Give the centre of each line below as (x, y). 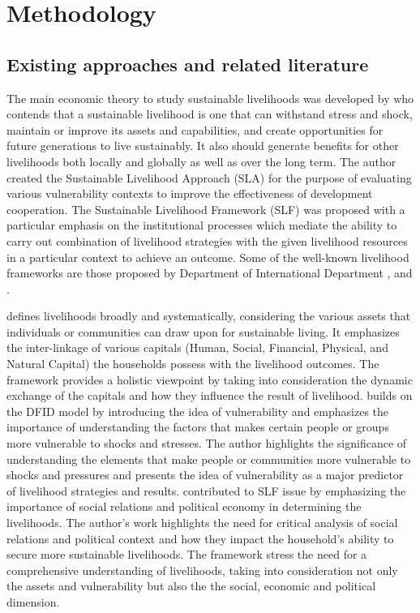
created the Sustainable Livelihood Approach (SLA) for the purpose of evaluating (209, 177)
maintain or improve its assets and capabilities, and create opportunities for (195, 129)
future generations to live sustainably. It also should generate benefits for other (203, 146)
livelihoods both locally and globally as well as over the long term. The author (201, 161)
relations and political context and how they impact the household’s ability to (200, 538)
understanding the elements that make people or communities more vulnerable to (209, 459)
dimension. (33, 601)
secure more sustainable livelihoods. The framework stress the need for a (187, 554)
